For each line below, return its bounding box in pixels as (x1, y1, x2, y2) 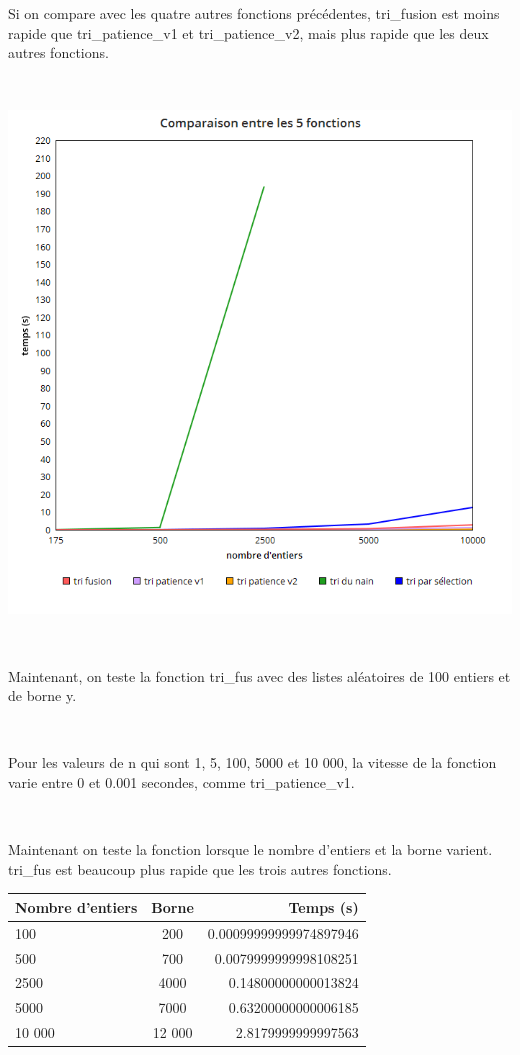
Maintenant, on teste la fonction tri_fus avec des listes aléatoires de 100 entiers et (8, 665, 511, 686)
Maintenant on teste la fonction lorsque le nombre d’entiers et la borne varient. (8, 839, 493, 860)
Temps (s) (288, 896, 359, 917)
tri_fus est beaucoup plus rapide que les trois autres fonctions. (8, 858, 392, 879)
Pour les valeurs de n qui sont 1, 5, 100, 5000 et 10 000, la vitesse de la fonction (8, 752, 497, 773)
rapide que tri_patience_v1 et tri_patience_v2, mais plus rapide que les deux (8, 22, 489, 43)
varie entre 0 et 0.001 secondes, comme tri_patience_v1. (8, 771, 355, 792)
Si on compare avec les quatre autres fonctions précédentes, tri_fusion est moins (8, 3, 500, 23)
